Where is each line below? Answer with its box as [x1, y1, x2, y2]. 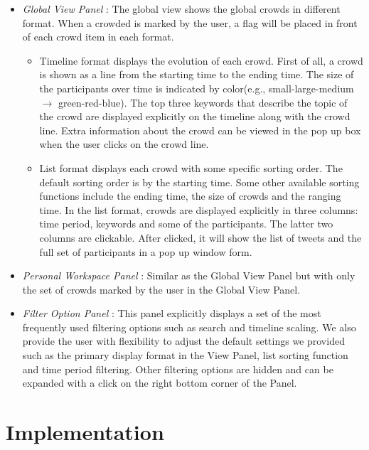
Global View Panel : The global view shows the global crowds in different [22, 1, 341, 16]
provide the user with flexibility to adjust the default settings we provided [22, 333, 345, 348]
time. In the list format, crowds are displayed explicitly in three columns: [39, 202, 358, 217]
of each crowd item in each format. [22, 29, 174, 44]
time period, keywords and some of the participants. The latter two [39, 216, 333, 231]
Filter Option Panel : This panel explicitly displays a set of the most [22, 306, 321, 321]
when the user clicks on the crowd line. [39, 136, 209, 151]
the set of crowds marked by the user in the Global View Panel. [22, 282, 301, 296]
